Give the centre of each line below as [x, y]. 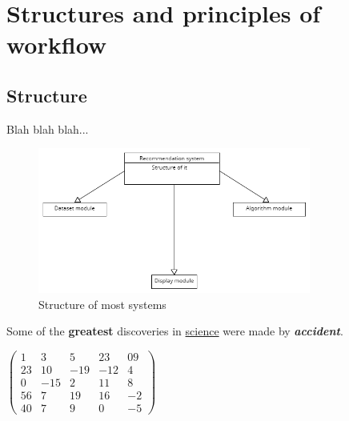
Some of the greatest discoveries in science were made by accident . [175, 331]
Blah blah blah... [48, 128]
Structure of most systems [102, 304]
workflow [57, 44]
